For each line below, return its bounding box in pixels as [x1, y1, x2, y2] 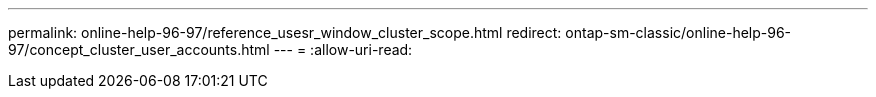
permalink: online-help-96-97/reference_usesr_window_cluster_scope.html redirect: [8, 24, 562, 41]
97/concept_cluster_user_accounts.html [8, 41, 270, 58]
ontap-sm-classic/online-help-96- [565, 24, 792, 41]
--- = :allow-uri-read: [273, 41, 413, 58]
